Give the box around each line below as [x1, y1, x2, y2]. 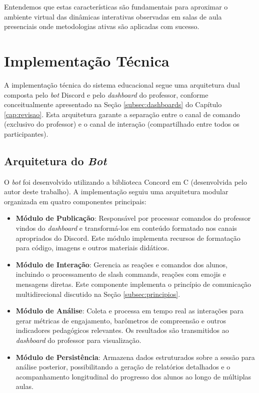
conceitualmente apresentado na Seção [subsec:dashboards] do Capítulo [4, 99, 222, 110]
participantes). [4, 128, 48, 139]
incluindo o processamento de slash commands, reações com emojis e [15, 269, 226, 279]
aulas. [15, 381, 33, 391]
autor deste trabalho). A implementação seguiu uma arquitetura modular [4, 186, 228, 197]
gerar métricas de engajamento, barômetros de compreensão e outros [15, 315, 226, 325]
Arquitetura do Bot [4, 153, 107, 168]
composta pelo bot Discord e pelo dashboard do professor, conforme [4, 89, 208, 100]
